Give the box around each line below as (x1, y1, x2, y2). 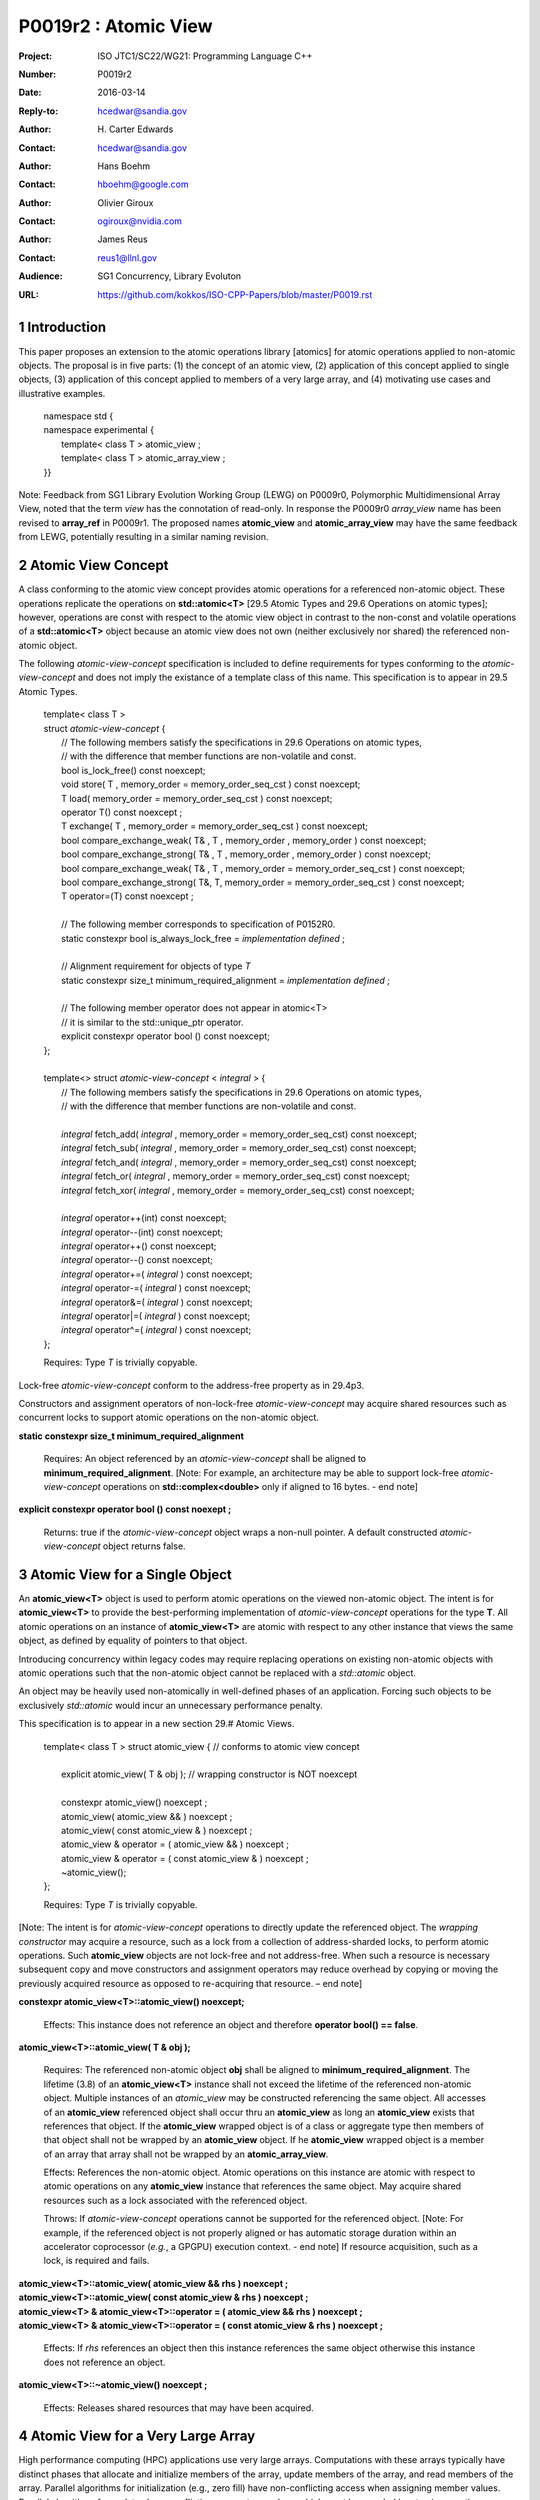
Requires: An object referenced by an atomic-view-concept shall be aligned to (43, 1453, 367, 1465)
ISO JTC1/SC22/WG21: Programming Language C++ (97, 50, 313, 62)
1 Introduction (18, 319, 107, 336)
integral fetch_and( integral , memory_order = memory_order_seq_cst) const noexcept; (61, 1156, 417, 1168)
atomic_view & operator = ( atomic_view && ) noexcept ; (61, 1838, 290, 1850)
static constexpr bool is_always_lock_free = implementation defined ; (61, 932, 345, 944)
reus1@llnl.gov (97, 251, 158, 264)
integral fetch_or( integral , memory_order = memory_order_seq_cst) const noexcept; (61, 1170, 410, 1182)
